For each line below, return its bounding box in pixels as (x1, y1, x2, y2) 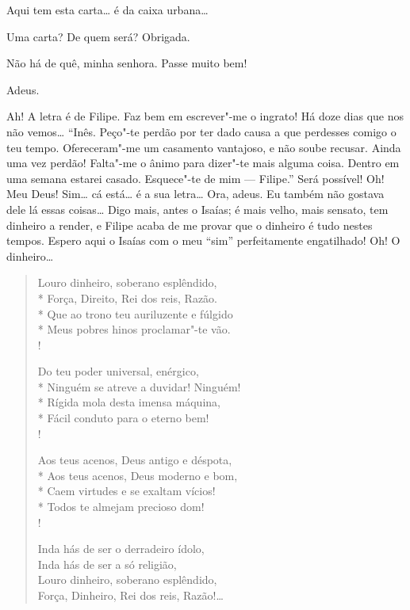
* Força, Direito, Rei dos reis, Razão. (37, 289, 217, 306)
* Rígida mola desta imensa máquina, (37, 394, 220, 410)
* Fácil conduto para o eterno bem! (37, 410, 209, 426)
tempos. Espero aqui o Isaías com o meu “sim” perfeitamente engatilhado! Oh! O (6, 232, 400, 249)
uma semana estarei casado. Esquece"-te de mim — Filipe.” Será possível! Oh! (6, 170, 385, 186)
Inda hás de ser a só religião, (37, 555, 177, 572)
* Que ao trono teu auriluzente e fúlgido (37, 305, 233, 322)
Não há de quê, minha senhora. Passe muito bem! (6, 55, 247, 71)
